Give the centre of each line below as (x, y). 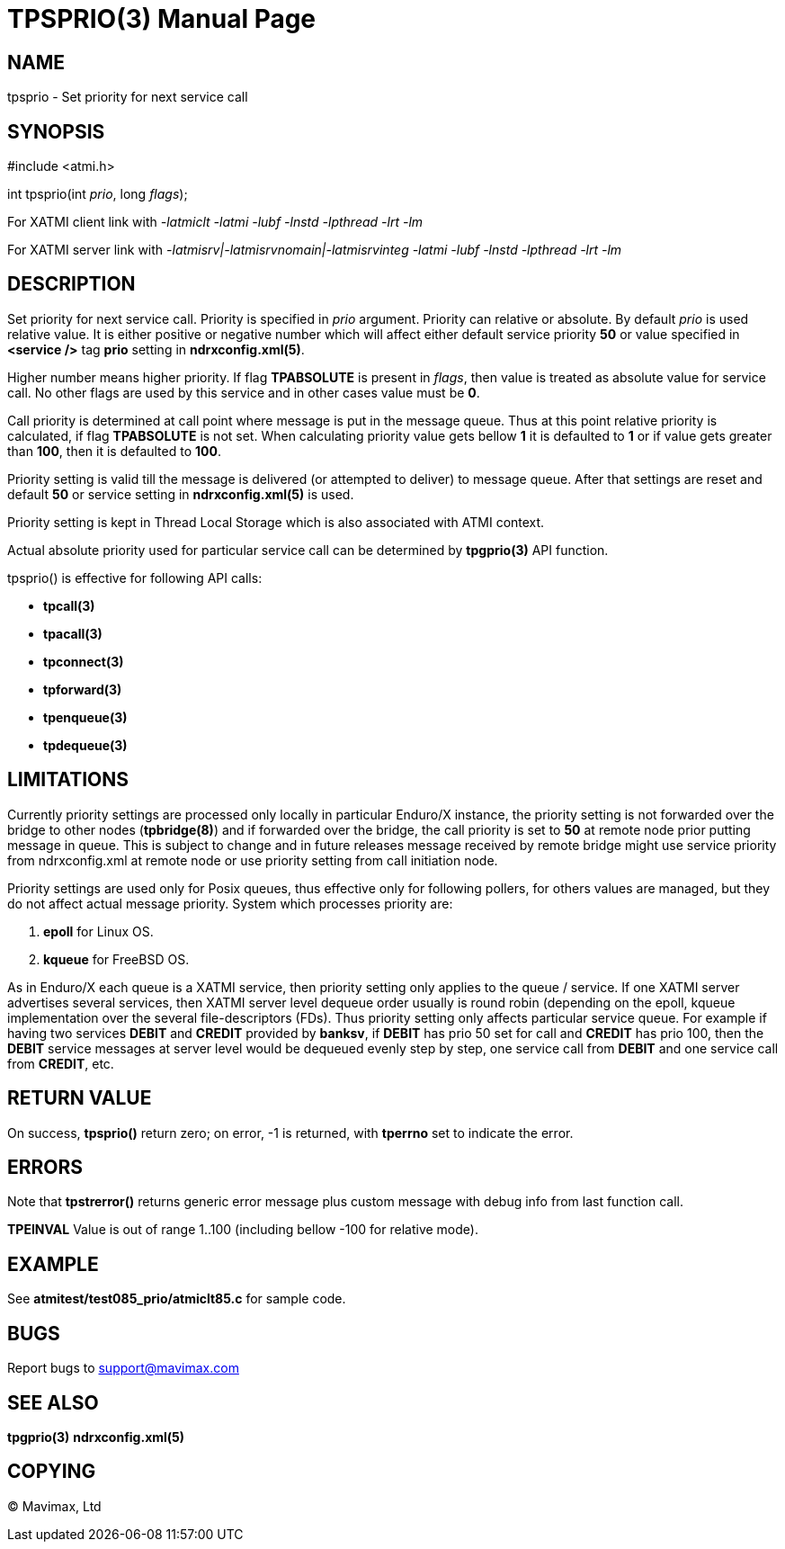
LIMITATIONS (68, 780)
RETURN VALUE (80, 1098)
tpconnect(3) (84, 661)
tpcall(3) (69, 605)
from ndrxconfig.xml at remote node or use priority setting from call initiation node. (253, 860)
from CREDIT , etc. (61, 1063)
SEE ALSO (53, 1402)
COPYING (52, 1472)
